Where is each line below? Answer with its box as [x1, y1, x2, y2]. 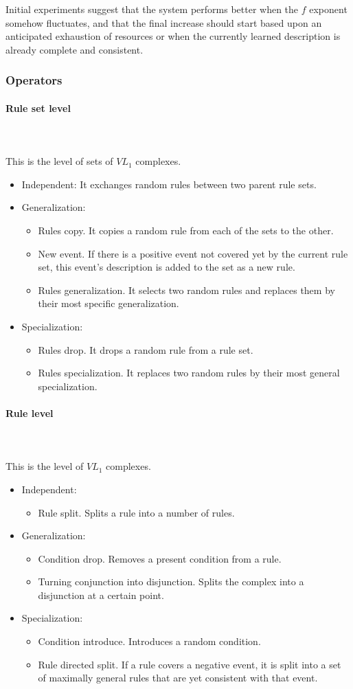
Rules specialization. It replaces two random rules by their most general [38, 365, 340, 380]
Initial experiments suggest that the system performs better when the [5, 2, 299, 16]
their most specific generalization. [38, 296, 179, 310]
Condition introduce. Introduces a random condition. [38, 634, 261, 648]
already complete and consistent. [5, 42, 144, 56]
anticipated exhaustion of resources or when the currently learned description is [5, 29, 341, 43]
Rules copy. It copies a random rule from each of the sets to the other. [38, 223, 334, 237]
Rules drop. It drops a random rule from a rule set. [38, 342, 253, 357]
